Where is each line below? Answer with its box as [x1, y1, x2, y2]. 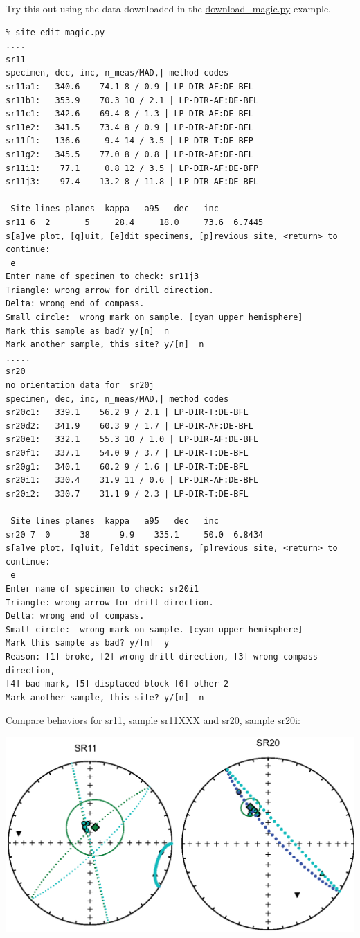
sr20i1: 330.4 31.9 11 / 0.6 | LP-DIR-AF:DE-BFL [6, 475, 259, 486]
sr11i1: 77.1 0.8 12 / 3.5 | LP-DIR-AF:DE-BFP [6, 163, 259, 173]
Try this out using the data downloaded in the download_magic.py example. [6, 1, 332, 15]
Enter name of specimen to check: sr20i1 [6, 583, 199, 594]
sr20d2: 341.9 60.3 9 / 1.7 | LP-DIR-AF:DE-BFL [6, 421, 253, 431]
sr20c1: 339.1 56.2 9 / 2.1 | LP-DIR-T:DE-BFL [6, 407, 249, 418]
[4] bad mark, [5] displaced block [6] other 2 [6, 679, 229, 689]
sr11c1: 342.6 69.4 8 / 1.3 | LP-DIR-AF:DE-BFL [6, 109, 253, 119]
